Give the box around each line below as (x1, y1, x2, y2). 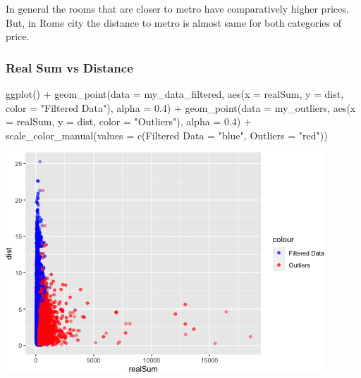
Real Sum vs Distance (6, 58, 133, 76)
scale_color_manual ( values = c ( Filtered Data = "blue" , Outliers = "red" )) (6, 127, 328, 142)
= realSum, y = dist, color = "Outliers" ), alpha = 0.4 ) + (6, 114, 252, 129)
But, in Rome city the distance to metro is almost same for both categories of (6, 15, 342, 30)
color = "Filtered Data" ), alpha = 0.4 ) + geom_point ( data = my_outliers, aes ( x (6, 100, 356, 115)
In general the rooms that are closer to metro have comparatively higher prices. (6, 1, 349, 15)
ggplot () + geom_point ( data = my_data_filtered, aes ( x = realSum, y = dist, (6, 87, 344, 101)
